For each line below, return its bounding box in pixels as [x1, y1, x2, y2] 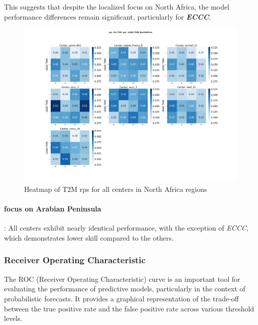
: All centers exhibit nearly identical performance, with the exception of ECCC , [4, 223, 248, 233]
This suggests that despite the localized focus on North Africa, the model [4, 2, 229, 12]
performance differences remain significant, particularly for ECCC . [4, 11, 211, 22]
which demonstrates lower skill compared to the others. [4, 232, 174, 243]
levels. [4, 313, 23, 323]
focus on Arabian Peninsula [4, 203, 101, 214]
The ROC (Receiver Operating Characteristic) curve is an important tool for [4, 273, 240, 284]
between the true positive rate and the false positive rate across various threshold [4, 303, 254, 313]
